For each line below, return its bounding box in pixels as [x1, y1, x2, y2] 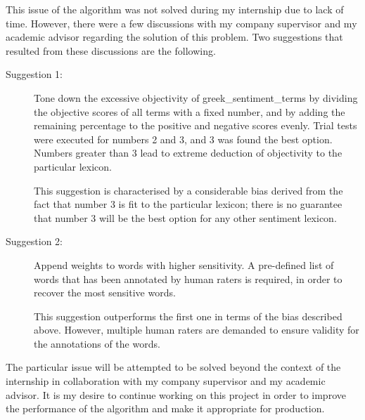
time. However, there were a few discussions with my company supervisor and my [6, 15, 357, 30]
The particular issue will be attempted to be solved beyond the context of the [6, 360, 341, 374]
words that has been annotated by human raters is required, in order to [34, 271, 342, 286]
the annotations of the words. [34, 336, 160, 350]
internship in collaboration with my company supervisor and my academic [6, 374, 326, 388]
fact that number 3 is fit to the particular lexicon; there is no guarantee [34, 197, 342, 211]
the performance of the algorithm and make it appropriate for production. [6, 401, 325, 416]
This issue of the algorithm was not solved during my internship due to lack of [6, 2, 344, 16]
